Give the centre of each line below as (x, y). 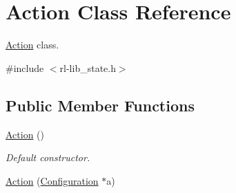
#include (25, 67)
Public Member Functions (100, 105)
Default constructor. (48, 157)
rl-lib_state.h (88, 67)
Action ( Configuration (52, 180)
